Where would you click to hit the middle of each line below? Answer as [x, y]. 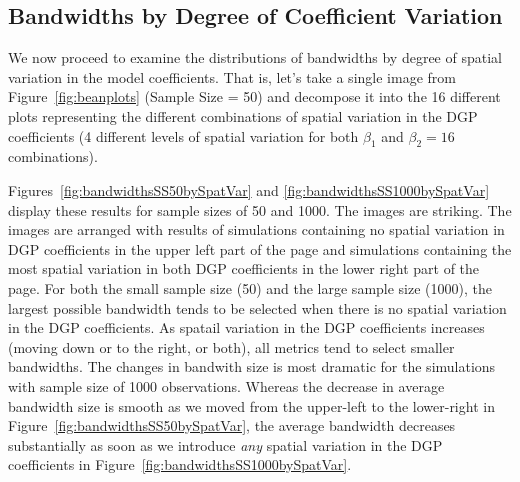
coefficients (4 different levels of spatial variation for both [183, 135]
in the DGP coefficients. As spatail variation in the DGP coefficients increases [246, 327]
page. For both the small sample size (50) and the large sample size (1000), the [250, 287]
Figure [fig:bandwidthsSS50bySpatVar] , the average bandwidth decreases [232, 425]
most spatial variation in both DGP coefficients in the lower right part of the [244, 268]
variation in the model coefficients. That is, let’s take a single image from [232, 76]
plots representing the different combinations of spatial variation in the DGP [243, 115]
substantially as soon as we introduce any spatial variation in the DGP [225, 444]
